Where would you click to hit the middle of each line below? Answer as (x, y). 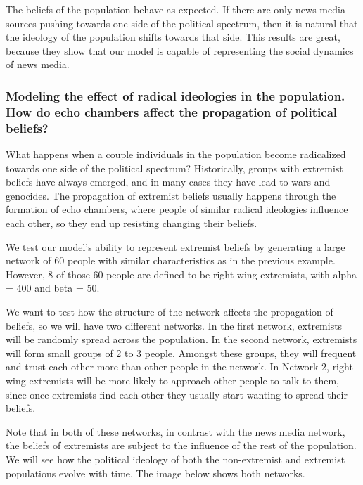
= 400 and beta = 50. (53, 288)
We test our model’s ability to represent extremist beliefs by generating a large (176, 246)
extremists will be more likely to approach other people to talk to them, (184, 380)
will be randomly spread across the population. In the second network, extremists (181, 339)
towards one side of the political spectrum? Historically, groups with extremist (174, 168)
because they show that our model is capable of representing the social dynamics (180, 50)
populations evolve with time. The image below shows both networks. (155, 473)
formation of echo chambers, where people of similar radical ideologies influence (177, 209)
